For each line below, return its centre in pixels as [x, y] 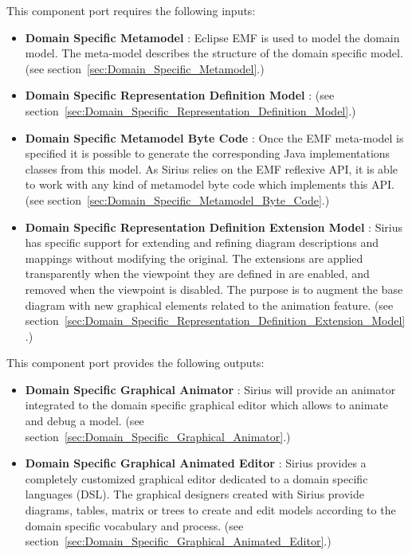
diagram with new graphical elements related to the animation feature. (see [209, 305]
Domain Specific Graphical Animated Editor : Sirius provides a [196, 463]
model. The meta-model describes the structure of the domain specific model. [214, 53]
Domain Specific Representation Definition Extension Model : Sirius [214, 227]
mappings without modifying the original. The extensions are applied [194, 258]
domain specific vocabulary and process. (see [134, 525]
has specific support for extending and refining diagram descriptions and [202, 242]
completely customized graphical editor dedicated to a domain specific [196, 478]
